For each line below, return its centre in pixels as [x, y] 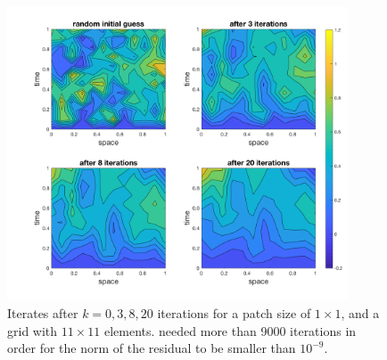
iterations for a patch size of [234, 313]
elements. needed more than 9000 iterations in [230, 330]
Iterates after [43, 313]
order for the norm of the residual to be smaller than [152, 348]
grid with [33, 330]
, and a [360, 313]
